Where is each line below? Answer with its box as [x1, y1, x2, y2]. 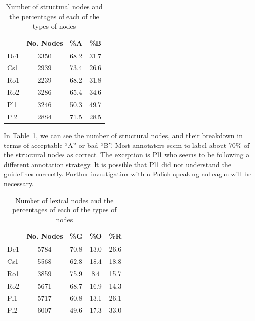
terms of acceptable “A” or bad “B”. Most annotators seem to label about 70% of [4, 140, 250, 150]
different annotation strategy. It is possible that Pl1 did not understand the [4, 159, 231, 169]
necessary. [4, 178, 34, 188]
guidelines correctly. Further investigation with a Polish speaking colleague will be [4, 169, 252, 179]
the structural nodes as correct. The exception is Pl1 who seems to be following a [4, 149, 250, 160]
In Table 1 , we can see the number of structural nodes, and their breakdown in [4, 130, 243, 140]
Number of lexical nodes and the [15, 195, 114, 205]
